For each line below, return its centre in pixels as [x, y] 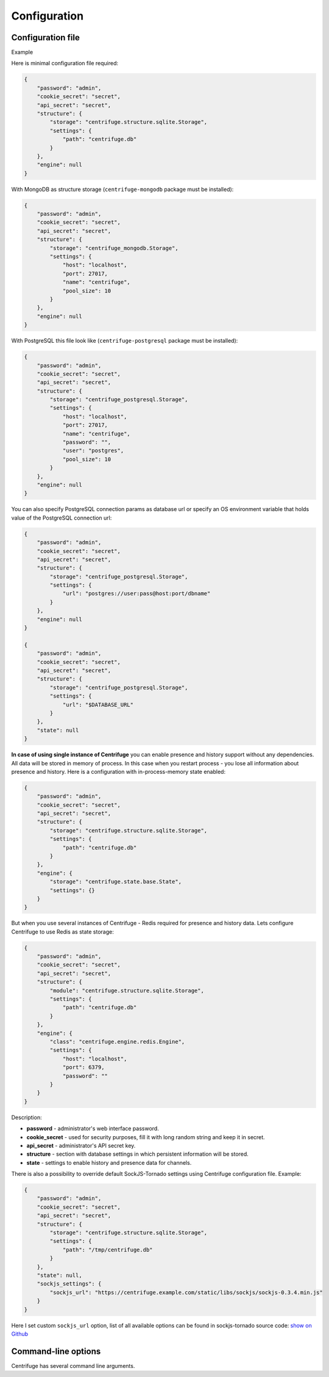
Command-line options [56, 1351]
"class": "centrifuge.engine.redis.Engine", [117, 1042]
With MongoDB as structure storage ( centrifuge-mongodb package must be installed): [122, 189]
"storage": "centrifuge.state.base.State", [116, 882]
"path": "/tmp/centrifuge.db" [108, 1250]
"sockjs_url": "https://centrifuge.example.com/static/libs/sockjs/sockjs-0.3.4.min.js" [186, 1292]
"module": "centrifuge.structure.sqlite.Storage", [127, 990]
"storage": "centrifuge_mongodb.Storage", [114, 248]
